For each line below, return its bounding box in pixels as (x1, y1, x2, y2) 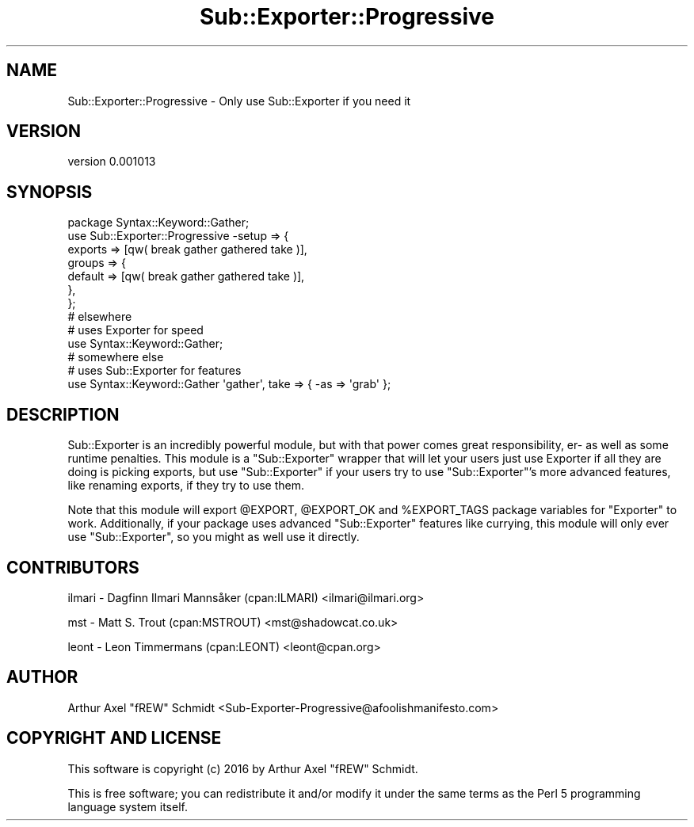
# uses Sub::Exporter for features (67, 364, 242, 378)
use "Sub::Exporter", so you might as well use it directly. (67, 530, 360, 544)
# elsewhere (67, 310, 132, 324)
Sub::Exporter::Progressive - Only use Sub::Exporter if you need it (67, 93, 411, 108)
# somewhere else (67, 350, 164, 364)
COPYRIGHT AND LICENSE (6, 728, 222, 749)
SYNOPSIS (6, 181, 93, 202)
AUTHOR (6, 667, 78, 688)
